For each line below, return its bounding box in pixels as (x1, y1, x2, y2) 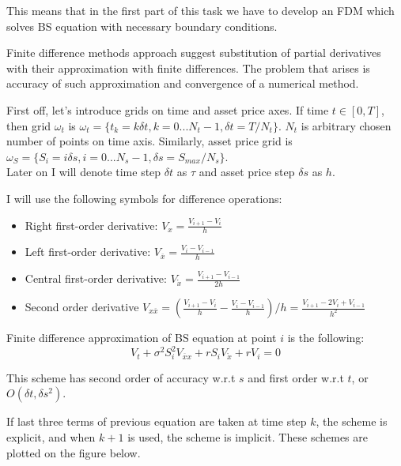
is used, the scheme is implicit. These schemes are (127, 429, 368, 445)
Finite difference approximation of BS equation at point (6, 329, 277, 346)
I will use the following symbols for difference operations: (6, 190, 282, 206)
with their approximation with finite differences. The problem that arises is (6, 59, 370, 76)
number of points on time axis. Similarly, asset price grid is (6, 133, 293, 149)
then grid (6, 117, 51, 133)
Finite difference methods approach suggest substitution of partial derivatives (6, 44, 381, 61)
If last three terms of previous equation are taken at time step (6, 413, 307, 430)
